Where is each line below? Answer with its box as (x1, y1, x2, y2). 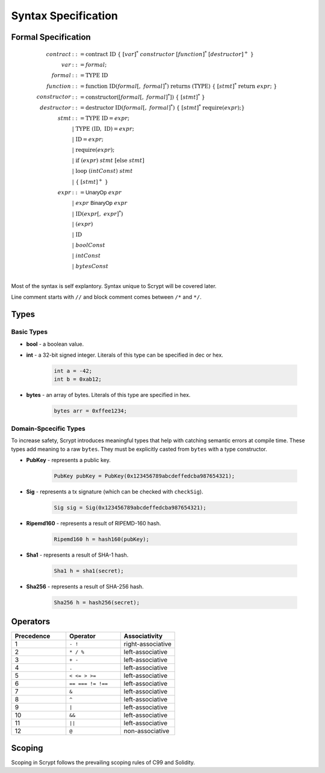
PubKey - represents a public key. (26, 456, 111, 463)
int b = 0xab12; (54, 376, 102, 383)
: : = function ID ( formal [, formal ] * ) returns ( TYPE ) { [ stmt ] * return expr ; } (72, 82, 277, 90)
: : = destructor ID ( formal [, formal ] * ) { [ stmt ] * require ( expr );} (72, 103, 245, 111)
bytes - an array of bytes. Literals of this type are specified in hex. (26, 392, 191, 399)
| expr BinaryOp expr (72, 199, 128, 206)
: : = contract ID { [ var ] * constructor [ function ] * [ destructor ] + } (72, 50, 254, 58)
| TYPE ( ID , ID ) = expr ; (72, 125, 135, 132)
